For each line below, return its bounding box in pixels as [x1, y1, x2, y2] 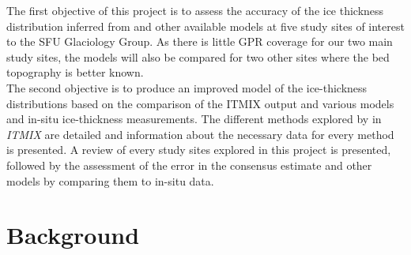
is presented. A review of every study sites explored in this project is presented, [6, 141, 391, 158]
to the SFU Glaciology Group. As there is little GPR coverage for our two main [6, 33, 393, 50]
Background [6, 219, 140, 251]
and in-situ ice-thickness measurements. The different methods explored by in [6, 111, 382, 127]
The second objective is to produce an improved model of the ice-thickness [6, 79, 368, 96]
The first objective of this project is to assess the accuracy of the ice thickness [6, 2, 384, 18]
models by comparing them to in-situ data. [6, 172, 214, 189]
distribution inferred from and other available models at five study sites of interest [6, 17, 405, 34]
